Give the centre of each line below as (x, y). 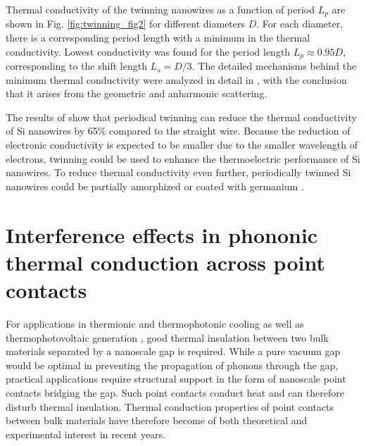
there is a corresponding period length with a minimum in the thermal (158, 38)
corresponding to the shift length (76, 66)
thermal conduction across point (165, 262)
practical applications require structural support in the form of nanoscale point (176, 379)
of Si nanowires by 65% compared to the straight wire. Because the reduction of (178, 131)
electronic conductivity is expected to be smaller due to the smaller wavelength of (182, 145)
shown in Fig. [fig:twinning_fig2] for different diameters (126, 24)
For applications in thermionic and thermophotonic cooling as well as (155, 323)
